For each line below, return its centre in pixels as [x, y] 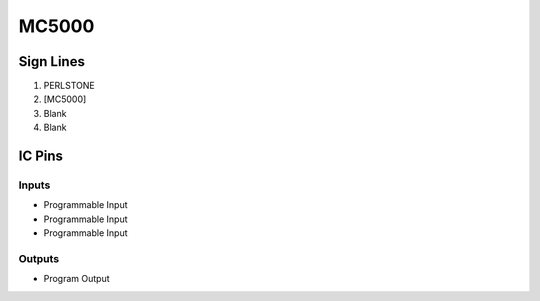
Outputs [39, 258]
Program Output [76, 279]
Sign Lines [51, 61]
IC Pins [41, 156]
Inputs [34, 185]
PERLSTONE [69, 86]
